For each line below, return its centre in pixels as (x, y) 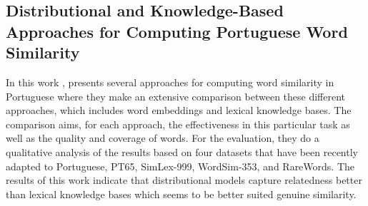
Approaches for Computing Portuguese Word (177, 31)
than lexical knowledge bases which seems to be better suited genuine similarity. (181, 194)
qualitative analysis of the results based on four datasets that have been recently (182, 151)
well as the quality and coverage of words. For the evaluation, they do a (163, 138)
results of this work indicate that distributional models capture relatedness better (184, 180)
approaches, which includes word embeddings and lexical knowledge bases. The (179, 110)
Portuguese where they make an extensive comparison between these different (176, 96)
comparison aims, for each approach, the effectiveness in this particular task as (178, 124)
